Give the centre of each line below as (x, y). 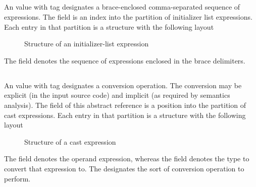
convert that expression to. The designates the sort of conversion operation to (124, 168)
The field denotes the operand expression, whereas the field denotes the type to (127, 159)
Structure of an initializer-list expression (87, 44)
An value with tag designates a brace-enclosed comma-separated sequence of (122, 7)
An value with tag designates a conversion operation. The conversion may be (123, 85)
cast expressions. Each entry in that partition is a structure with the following (125, 115)
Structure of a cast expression (70, 141)
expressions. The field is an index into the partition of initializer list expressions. (128, 16)
